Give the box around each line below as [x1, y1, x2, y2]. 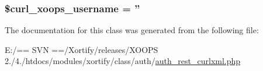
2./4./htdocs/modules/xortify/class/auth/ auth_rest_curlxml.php [5, 55, 241, 67]
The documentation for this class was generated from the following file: [5, 24, 259, 36]
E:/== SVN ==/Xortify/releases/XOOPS [5, 43, 158, 55]
